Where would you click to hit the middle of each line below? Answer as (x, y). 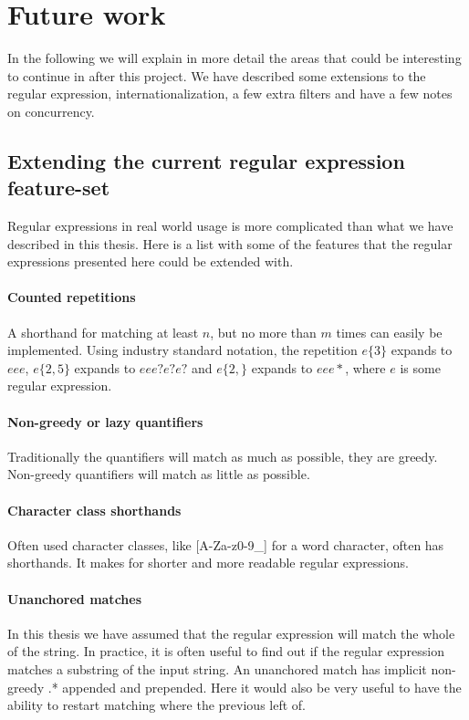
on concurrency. (51, 111)
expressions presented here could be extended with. (151, 261)
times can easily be (389, 332)
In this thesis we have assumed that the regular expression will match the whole (231, 633)
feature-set (59, 188)
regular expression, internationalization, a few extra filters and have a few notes (230, 94)
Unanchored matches (75, 598)
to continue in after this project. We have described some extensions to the (217, 75)
